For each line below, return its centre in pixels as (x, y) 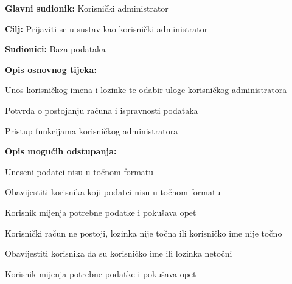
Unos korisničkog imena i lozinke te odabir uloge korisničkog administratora (146, 90)
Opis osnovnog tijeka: (51, 69)
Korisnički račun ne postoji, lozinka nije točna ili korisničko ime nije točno (144, 233)
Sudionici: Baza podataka (55, 49)
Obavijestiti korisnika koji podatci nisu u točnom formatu (113, 192)
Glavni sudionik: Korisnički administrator (87, 8)
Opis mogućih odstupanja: (61, 151)
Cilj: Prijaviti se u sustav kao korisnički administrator (106, 28)
